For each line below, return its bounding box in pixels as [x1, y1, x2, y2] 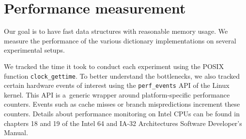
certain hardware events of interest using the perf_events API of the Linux [4, 80, 230, 90]
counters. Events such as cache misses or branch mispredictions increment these [4, 99, 240, 109]
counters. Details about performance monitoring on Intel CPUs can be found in [4, 109, 240, 118]
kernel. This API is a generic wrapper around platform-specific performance [4, 89, 230, 99]
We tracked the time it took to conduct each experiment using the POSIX [4, 61, 224, 71]
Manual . [4, 127, 28, 138]
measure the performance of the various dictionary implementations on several [4, 35, 236, 45]
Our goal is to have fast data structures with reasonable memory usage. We [4, 26, 228, 36]
